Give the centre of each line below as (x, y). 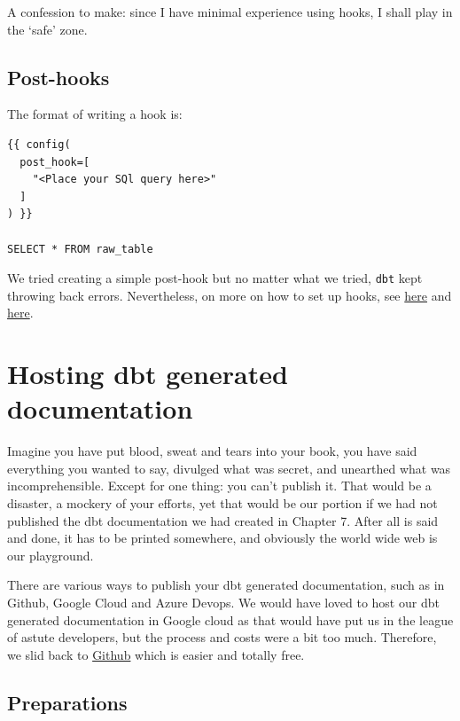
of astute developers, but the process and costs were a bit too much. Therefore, (222, 637)
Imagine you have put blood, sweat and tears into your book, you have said (212, 451)
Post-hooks (58, 77)
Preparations (67, 702)
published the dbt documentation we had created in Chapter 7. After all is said (223, 520)
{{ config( (39, 144)
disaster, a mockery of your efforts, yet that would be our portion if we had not (222, 503)
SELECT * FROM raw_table (80, 249)
